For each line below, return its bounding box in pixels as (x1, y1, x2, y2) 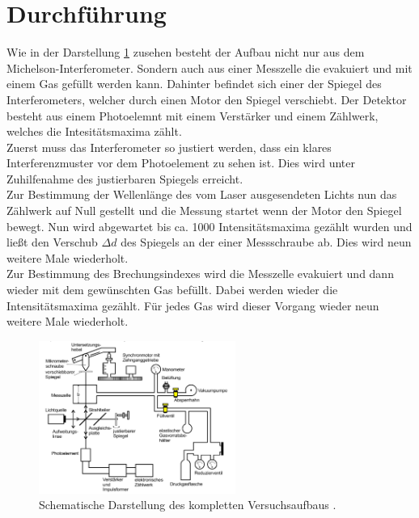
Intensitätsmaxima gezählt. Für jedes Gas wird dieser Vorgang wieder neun (6, 297, 379, 314)
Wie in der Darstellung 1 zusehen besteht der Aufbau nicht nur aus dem (6, 44, 365, 61)
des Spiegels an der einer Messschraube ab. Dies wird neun (121, 234, 412, 251)
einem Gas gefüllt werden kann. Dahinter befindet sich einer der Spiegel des (6, 75, 382, 92)
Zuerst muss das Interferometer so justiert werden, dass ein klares (6, 138, 332, 155)
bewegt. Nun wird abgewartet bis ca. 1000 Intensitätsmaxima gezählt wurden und (6, 217, 413, 234)
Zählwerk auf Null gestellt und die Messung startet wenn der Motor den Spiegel (6, 202, 402, 219)
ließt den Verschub (6, 234, 98, 251)
